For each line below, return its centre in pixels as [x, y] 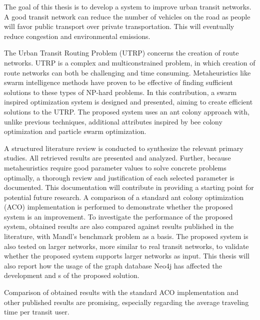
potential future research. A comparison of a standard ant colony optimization [124, 197]
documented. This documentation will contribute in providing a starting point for [129, 187]
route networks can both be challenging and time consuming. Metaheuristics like [127, 72]
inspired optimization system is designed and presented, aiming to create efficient [128, 102]
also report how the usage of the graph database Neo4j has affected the [113, 265]
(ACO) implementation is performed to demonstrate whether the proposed [118, 207]
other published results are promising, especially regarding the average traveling [126, 302]
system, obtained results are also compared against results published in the [119, 226]
